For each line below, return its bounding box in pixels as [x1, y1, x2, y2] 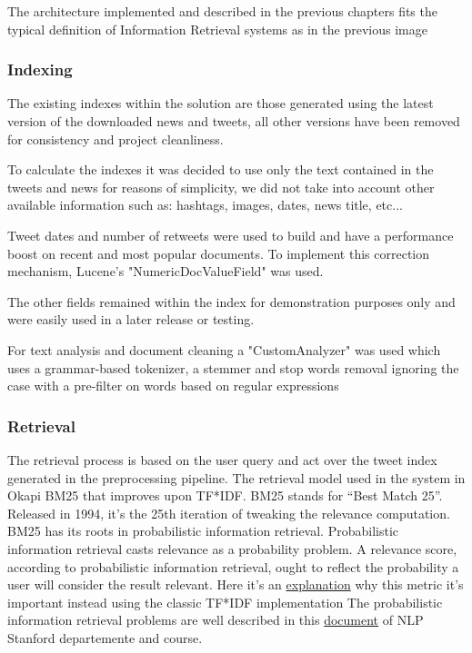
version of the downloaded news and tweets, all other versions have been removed [7, 112, 460, 130]
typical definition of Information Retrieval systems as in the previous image [7, 19, 427, 38]
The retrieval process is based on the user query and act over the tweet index [7, 450, 437, 469]
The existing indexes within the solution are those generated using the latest [7, 94, 434, 113]
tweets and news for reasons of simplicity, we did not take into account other [7, 177, 435, 196]
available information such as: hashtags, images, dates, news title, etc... [7, 195, 403, 214]
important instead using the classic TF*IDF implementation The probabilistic [7, 592, 443, 611]
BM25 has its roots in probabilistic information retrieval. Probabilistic [7, 521, 399, 540]
